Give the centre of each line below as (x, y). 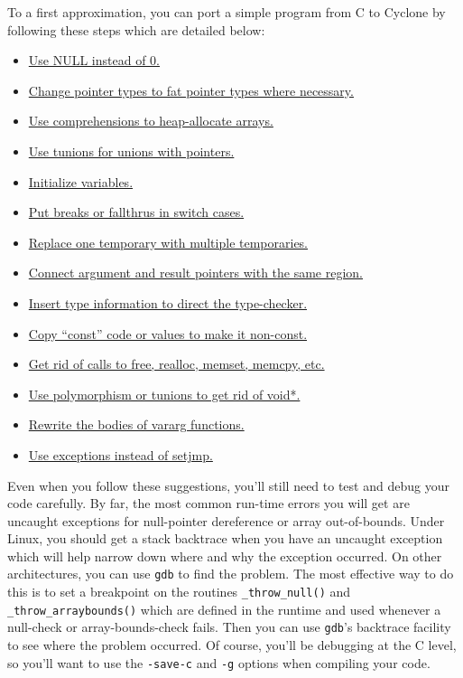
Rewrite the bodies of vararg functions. (136, 424)
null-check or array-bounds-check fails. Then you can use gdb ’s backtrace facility (229, 627)
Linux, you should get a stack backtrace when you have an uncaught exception (225, 538)
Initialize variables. (81, 181)
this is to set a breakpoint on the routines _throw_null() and (179, 592)
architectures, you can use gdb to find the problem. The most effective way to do (231, 574)
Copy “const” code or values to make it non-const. (168, 333)
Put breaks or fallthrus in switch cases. (136, 212)
